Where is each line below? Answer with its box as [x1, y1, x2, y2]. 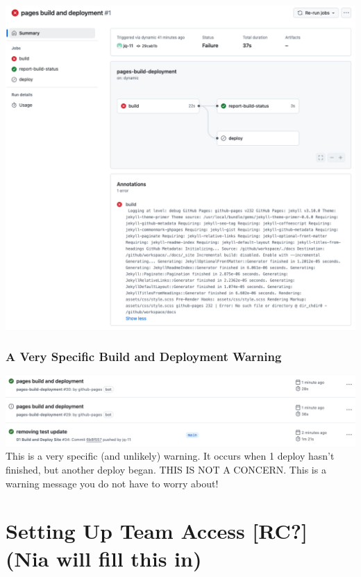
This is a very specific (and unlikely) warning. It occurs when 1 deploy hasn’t [6, 449, 335, 463]
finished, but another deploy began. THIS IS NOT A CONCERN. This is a [6, 462, 326, 476]
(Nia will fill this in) [6, 544, 202, 572]
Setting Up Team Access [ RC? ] [6, 517, 308, 545]
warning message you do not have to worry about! [6, 476, 219, 490]
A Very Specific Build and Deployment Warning [6, 348, 282, 365]
